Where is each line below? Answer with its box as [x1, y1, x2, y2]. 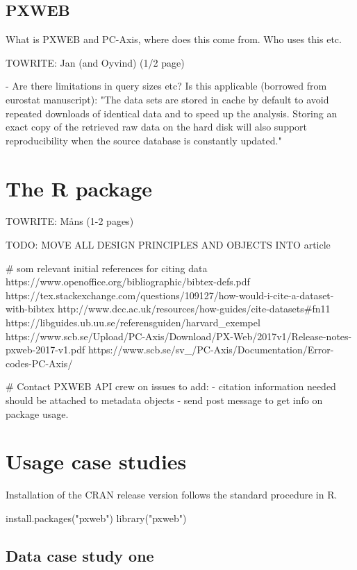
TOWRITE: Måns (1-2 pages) [6, 214, 134, 228]
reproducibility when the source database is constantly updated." [6, 133, 282, 147]
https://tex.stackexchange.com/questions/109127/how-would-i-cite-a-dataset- [6, 287, 334, 302]
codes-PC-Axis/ [6, 355, 73, 370]
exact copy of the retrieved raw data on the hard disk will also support [6, 119, 308, 134]
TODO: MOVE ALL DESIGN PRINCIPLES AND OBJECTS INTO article [6, 237, 331, 252]
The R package [6, 174, 153, 202]
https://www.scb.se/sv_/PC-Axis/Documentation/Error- [88, 342, 334, 357]
